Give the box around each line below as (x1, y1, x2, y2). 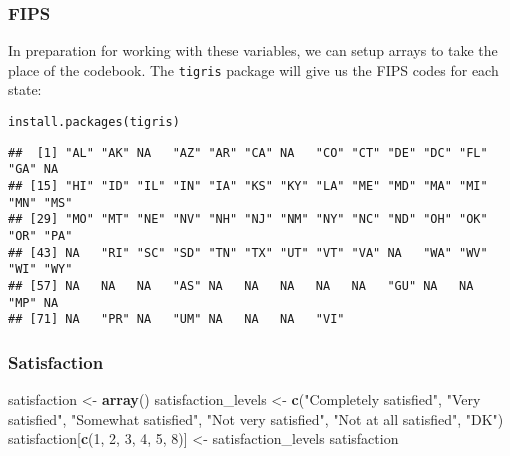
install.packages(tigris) (8, 115, 180, 130)
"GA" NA (8, 162, 59, 177)
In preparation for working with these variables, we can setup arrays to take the (8, 40, 498, 61)
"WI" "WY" (8, 262, 73, 277)
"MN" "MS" (8, 195, 73, 210)
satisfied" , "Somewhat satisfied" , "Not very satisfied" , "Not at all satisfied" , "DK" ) (8, 408, 504, 429)
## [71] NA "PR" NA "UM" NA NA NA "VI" (8, 312, 345, 327)
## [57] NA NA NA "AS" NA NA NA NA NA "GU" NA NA (8, 278, 474, 293)
